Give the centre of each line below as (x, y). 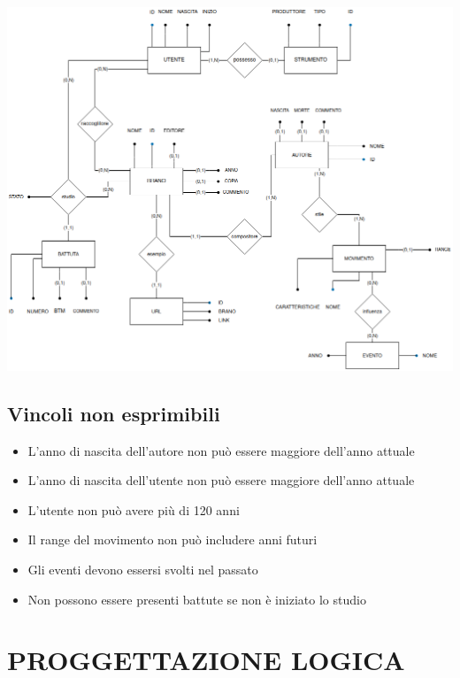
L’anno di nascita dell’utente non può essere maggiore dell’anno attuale (221, 480)
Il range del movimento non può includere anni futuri (172, 539)
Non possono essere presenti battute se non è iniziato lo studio (197, 599)
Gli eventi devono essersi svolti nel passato (143, 570)
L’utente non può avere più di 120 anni (134, 509)
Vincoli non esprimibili (114, 413)
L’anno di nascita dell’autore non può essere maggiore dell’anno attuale (221, 450)
